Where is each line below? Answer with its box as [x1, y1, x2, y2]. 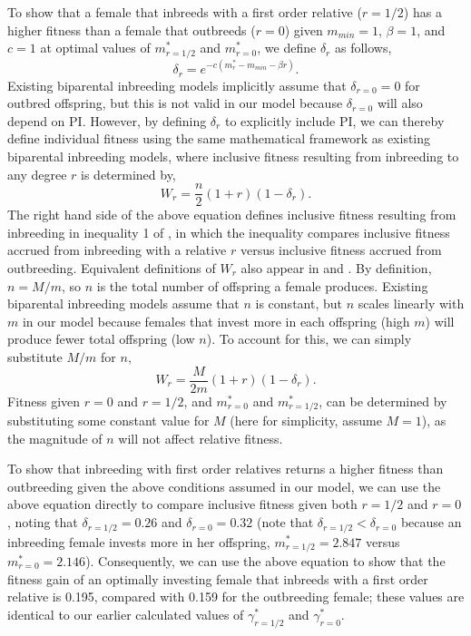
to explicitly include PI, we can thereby [224, 111, 445, 130]
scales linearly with [358, 294, 465, 313]
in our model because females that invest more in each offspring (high [22, 311, 410, 330]
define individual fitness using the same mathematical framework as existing [7, 129, 431, 148]
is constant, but [255, 294, 342, 313]
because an [400, 513, 462, 532]
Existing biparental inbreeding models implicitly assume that [7, 75, 347, 94]
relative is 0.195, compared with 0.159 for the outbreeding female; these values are [7, 587, 465, 606]
